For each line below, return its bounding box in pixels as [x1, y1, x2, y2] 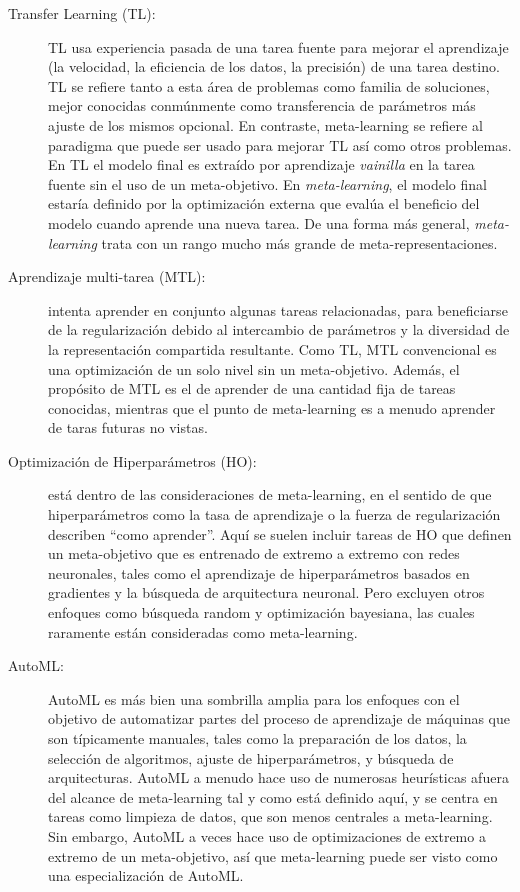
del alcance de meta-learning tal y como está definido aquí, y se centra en [48, 786, 498, 807]
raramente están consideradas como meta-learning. [48, 621, 358, 642]
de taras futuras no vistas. [48, 417, 208, 438]
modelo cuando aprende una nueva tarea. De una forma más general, [48, 212, 470, 233]
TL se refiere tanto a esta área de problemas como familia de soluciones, [48, 75, 490, 96]
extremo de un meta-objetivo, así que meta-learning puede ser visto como [48, 845, 498, 866]
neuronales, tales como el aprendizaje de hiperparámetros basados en [48, 562, 470, 583]
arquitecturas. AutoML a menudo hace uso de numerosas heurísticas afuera [48, 767, 509, 788]
